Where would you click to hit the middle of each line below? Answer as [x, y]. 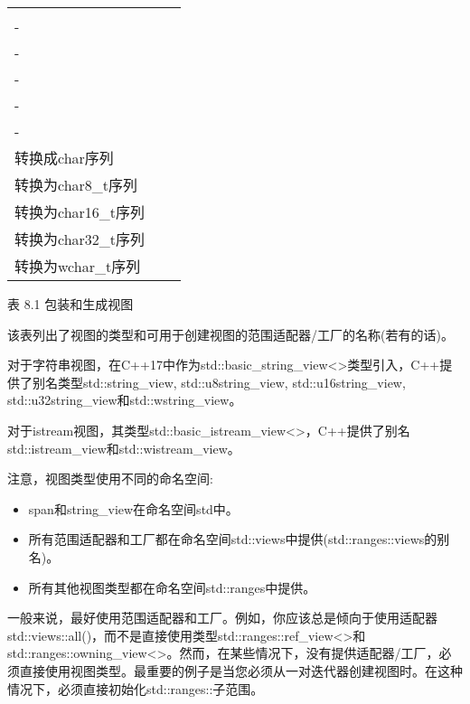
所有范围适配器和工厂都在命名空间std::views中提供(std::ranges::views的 [233, 539]
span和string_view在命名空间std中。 [133, 508]
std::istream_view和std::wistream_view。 [124, 448]
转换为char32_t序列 [80, 239]
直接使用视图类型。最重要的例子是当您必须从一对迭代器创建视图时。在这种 [241, 670]
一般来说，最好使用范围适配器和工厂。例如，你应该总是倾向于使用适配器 [222, 618]
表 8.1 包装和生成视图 [70, 304]
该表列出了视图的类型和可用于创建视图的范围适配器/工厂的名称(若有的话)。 [230, 334]
